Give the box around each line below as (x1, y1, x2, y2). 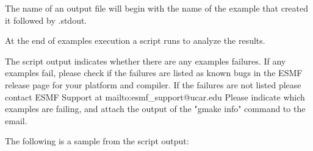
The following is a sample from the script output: (5, 135, 189, 147)
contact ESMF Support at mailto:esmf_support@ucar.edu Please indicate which (5, 90, 305, 103)
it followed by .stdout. (5, 13, 87, 26)
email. (5, 114, 27, 127)
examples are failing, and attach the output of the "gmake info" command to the (5, 102, 306, 115)
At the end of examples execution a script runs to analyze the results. (5, 34, 265, 47)
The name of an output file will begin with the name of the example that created (5, 2, 309, 14)
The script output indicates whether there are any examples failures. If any (5, 54, 286, 67)
